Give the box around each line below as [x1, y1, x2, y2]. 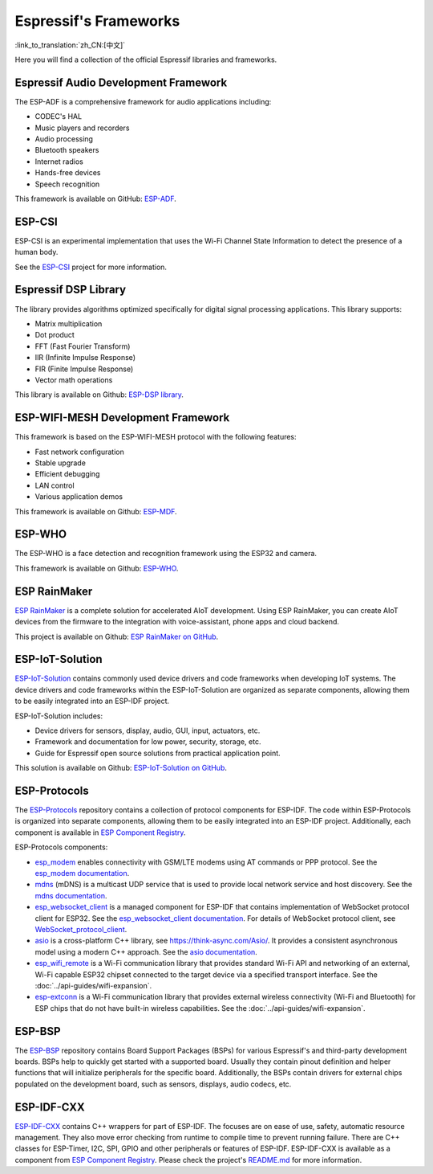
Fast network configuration [34, 447, 124, 456]
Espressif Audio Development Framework [14, 76, 228, 89]
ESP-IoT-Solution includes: [14, 711, 103, 721]
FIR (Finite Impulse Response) [34, 364, 134, 374]
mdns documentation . [34, 890, 107, 900]
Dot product [34, 330, 75, 340]
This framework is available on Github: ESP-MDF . [14, 506, 177, 516]
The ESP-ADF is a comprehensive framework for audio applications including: [14, 96, 272, 106]
